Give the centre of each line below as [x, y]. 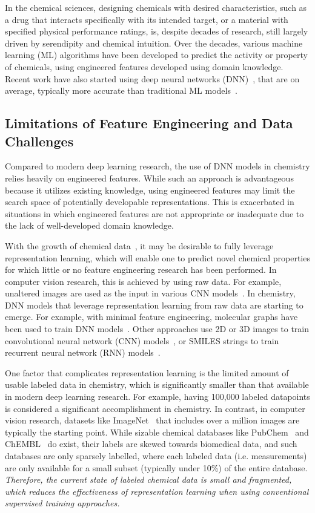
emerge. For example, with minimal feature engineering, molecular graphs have [151, 317]
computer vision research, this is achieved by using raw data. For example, [143, 281]
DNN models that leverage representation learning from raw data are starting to [154, 305]
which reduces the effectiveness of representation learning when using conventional [157, 491]
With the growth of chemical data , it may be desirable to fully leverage [139, 245]
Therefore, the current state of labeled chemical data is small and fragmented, [148, 479]
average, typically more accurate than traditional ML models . [121, 90]
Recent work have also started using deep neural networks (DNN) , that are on [152, 78]
